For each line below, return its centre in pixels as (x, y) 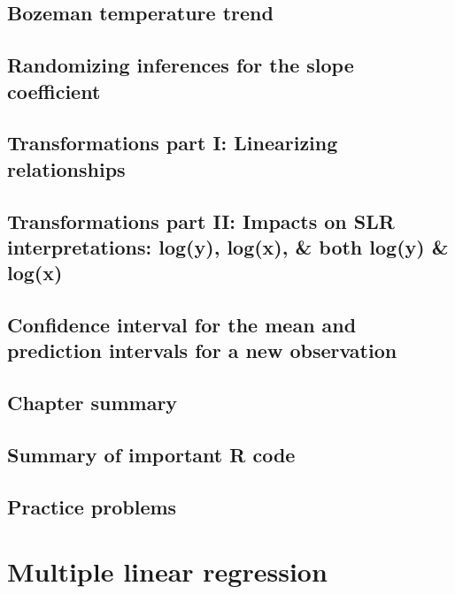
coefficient (54, 91)
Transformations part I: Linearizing (173, 143)
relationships (66, 168)
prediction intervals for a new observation (202, 350)
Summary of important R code (151, 455)
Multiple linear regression (167, 571)
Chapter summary (93, 403)
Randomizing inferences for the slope (181, 65)
